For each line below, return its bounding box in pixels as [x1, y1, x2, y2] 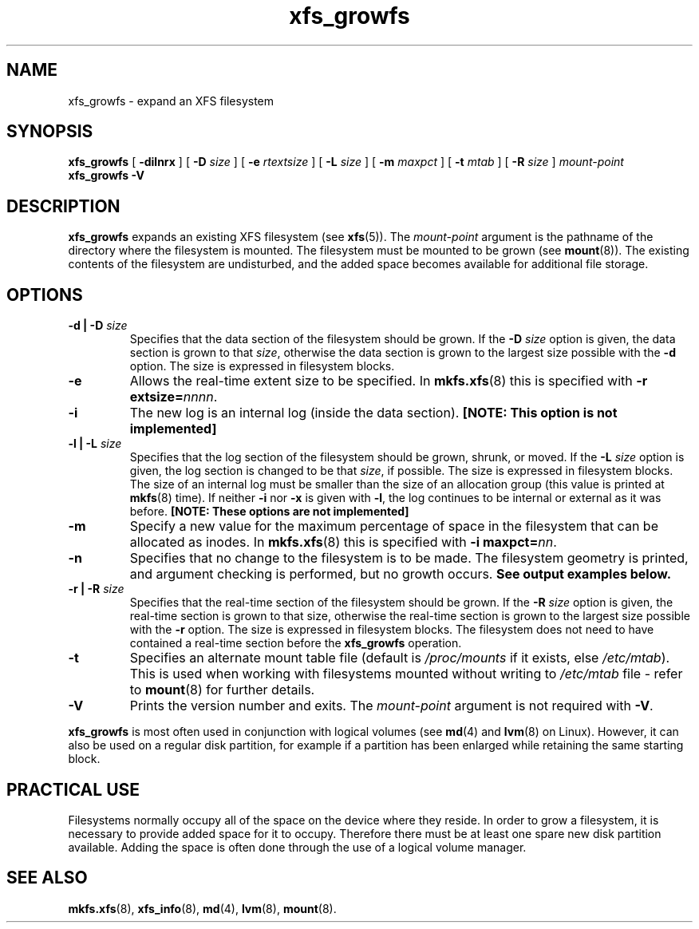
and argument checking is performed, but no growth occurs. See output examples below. [129, 566, 671, 583]
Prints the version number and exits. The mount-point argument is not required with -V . [129, 698, 654, 714]
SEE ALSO [6, 868, 88, 888]
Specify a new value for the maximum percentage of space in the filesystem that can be [129, 518, 658, 535]
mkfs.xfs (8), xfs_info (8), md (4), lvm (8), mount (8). [68, 901, 337, 915]
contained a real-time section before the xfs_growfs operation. [129, 636, 462, 650]
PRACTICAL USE [6, 779, 140, 800]
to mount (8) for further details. [129, 682, 315, 698]
